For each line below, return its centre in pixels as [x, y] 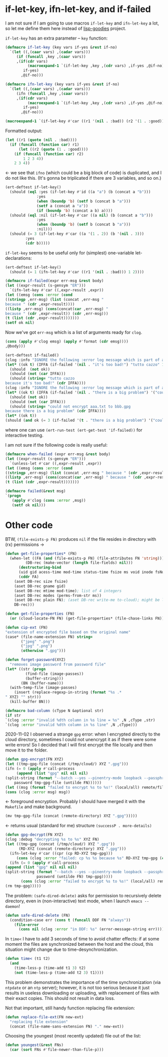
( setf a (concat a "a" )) [62, 206]
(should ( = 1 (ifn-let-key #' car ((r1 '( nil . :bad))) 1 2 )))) [77, 272]
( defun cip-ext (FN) [27, 627]
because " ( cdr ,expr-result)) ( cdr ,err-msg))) [57, 313]
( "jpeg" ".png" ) [38, 641]
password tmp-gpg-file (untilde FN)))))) [58, 783]
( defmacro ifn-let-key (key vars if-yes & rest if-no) [62, 84]
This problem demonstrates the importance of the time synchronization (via [83, 982]
